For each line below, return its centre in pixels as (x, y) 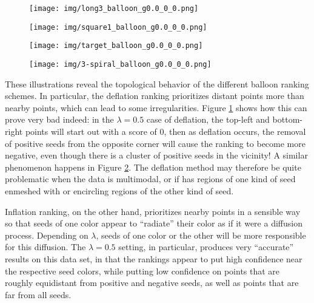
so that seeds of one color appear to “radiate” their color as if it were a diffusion (154, 223)
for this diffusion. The (45, 247)
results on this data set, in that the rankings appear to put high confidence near (154, 258)
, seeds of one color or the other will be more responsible (201, 235)
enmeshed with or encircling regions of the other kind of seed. (119, 190)
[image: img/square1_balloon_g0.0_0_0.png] (118, 27)
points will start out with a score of (91, 131)
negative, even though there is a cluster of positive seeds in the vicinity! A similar (156, 155)
